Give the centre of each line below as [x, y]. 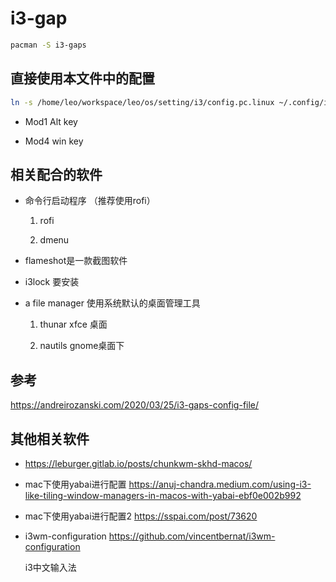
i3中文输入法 [50, 567]
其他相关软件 [50, 438]
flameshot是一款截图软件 [76, 261]
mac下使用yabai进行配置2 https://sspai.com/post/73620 [141, 516]
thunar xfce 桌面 [73, 324]
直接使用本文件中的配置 [82, 78]
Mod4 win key [54, 141]
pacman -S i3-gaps [48, 45]
